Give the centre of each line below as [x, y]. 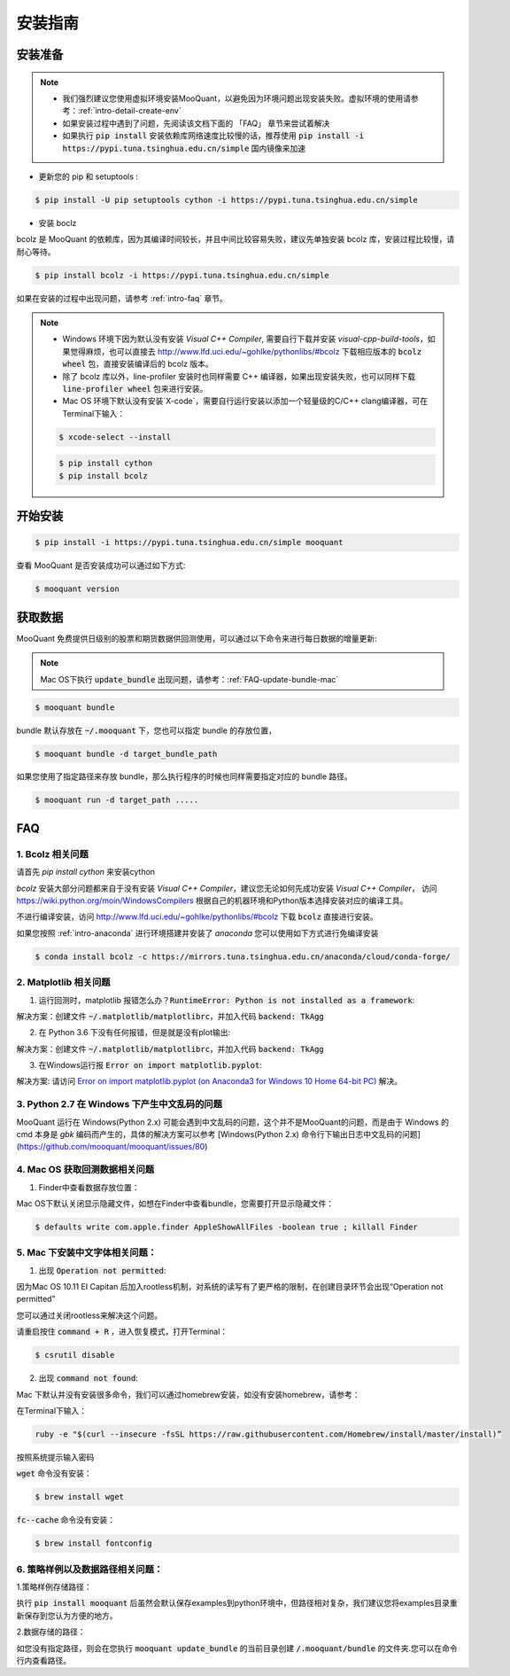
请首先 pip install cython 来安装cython [85, 872]
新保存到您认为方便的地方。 [67, 1615]
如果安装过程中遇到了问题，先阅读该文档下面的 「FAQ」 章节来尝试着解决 [196, 123]
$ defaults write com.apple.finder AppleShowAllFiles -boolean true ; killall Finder [226, 1227]
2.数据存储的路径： [51, 1632]
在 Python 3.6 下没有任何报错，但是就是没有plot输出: [135, 1033]
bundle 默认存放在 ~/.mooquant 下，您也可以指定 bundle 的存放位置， [146, 730]
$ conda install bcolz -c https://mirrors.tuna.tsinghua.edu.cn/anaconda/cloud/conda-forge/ [243, 956]
